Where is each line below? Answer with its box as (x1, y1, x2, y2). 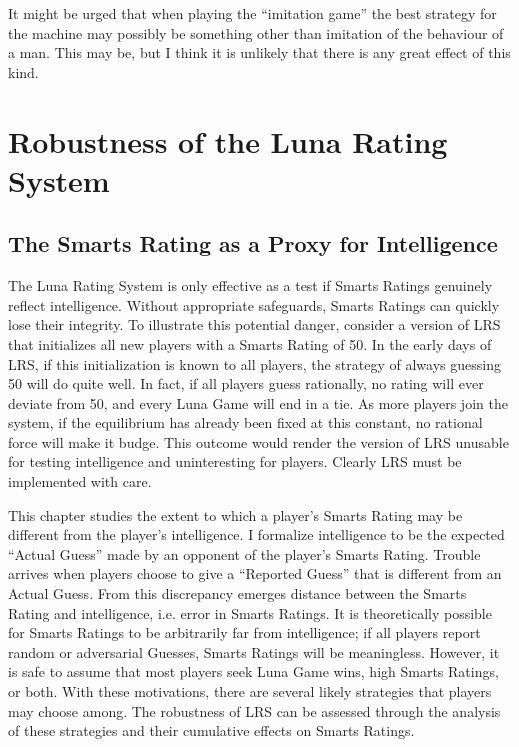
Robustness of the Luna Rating (8, 120, 448, 161)
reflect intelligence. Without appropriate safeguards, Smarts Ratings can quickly (8, 294, 500, 315)
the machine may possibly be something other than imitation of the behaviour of (8, 22, 504, 43)
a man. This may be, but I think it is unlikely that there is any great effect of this (8, 42, 511, 63)
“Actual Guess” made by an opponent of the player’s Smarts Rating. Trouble (8, 543, 481, 564)
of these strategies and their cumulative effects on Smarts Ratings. (8, 720, 415, 741)
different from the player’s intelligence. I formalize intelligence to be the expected (8, 524, 505, 545)
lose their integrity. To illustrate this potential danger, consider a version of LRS (8, 314, 501, 335)
